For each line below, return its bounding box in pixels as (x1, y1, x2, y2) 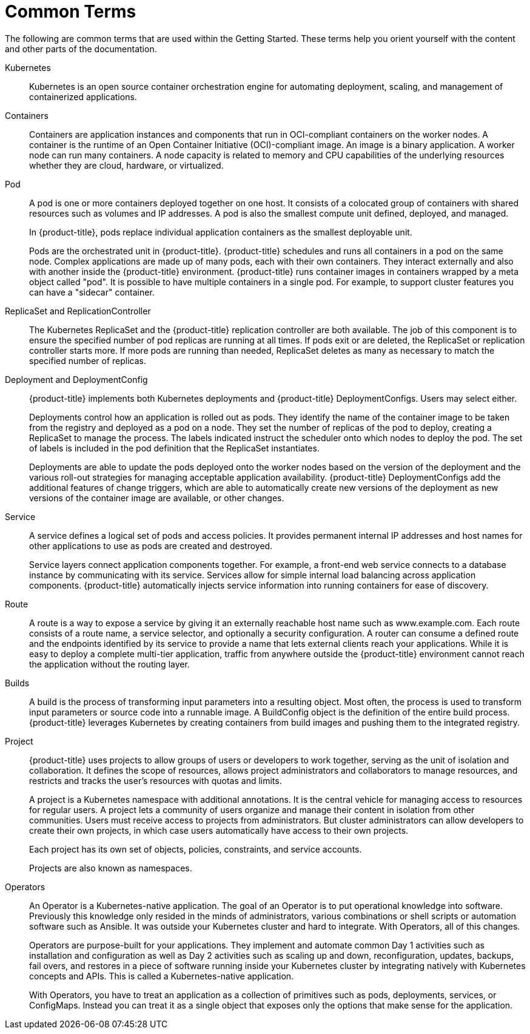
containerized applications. (29, 91, 137, 102)
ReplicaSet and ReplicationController (5, 305, 151, 316)
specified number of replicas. (29, 355, 146, 366)
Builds (5, 677, 30, 688)
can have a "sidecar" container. (29, 286, 155, 297)
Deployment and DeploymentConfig (5, 374, 148, 385)
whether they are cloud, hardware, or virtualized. (29, 160, 224, 171)
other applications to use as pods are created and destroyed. (29, 540, 273, 551)
